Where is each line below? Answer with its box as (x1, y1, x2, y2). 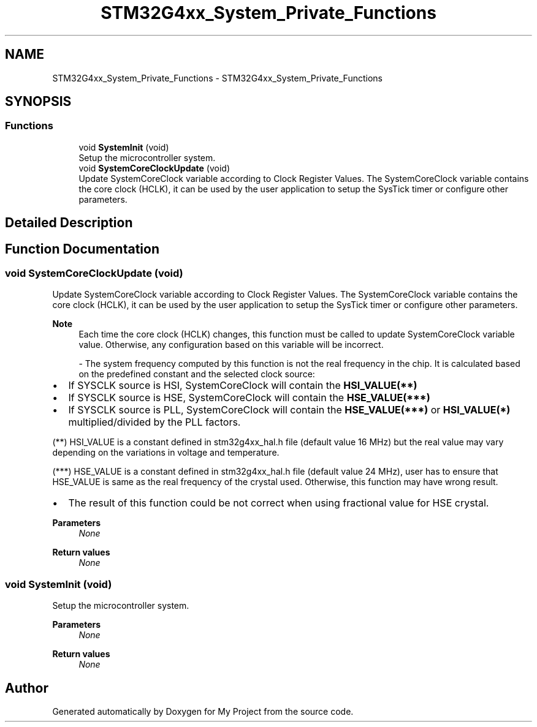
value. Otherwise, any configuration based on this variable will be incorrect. (78, 339, 384, 350)
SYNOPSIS (5, 94, 72, 110)
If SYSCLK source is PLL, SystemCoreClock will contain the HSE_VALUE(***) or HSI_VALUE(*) (68, 404, 511, 416)
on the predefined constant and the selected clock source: (78, 369, 315, 380)
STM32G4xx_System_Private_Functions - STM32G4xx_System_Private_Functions (52, 72, 383, 83)
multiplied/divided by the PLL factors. (68, 416, 241, 429)
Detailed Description (5, 215, 133, 231)
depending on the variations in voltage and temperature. (52, 447, 280, 458)
